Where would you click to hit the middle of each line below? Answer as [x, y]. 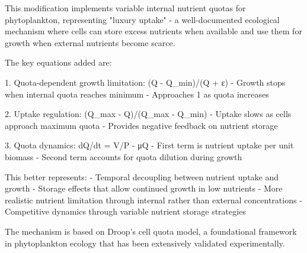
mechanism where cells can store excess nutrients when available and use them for [153, 31]
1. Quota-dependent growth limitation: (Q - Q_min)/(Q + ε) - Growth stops [145, 82]
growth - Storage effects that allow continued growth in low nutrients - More [144, 188]
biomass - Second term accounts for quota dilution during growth [124, 156]
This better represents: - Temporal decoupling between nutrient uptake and [142, 176]
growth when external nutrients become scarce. [90, 42]
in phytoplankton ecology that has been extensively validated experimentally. [145, 243]
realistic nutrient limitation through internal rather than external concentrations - [153, 200]
